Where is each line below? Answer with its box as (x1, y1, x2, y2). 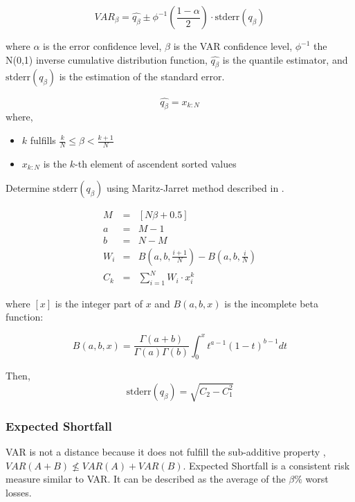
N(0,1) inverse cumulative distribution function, (6, 52, 208, 66)
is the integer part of (55, 296, 143, 310)
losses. (6, 485, 32, 499)
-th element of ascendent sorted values (75, 156, 237, 170)
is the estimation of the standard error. (59, 69, 225, 84)
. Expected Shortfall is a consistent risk (183, 458, 350, 472)
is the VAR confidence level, (173, 39, 293, 53)
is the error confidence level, (43, 39, 162, 53)
